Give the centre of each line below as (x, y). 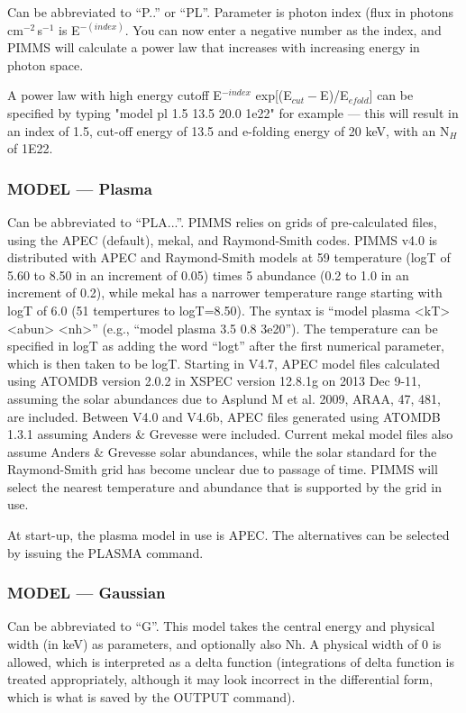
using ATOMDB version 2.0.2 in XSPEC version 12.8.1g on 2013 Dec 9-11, (215, 381)
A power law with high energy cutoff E (114, 95)
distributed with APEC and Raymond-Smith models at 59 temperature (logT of (229, 257)
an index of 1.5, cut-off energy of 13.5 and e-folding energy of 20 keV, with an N (228, 130)
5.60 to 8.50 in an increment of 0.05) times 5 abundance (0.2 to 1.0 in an (208, 274)
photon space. (46, 64)
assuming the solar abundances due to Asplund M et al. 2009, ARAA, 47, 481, (224, 398)
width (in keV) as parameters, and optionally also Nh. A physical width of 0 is (224, 644)
